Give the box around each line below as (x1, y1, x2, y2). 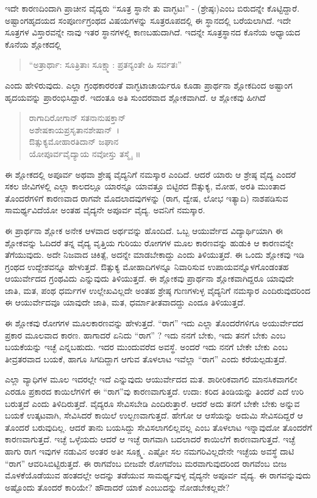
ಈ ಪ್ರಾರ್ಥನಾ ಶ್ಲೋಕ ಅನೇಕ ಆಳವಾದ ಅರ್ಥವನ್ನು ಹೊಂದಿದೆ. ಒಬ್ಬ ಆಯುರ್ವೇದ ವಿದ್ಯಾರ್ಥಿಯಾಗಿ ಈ (5, 224, 283, 236)
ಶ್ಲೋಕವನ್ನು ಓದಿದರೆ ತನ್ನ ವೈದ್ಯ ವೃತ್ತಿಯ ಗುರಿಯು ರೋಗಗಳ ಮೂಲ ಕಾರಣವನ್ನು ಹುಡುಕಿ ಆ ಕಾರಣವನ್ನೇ (5, 236, 294, 249)
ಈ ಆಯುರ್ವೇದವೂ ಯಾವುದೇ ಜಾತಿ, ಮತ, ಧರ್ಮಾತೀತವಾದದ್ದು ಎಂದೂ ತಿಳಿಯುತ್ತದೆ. (5, 296, 246, 309)
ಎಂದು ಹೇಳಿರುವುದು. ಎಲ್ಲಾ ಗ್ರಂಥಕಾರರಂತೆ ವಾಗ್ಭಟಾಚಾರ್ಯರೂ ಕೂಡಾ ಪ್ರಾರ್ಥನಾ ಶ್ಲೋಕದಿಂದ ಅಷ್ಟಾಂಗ (5, 78, 293, 91)
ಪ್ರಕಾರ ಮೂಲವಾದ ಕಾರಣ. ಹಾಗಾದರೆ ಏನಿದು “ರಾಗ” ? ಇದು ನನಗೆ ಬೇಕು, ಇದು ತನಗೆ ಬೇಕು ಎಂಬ (5, 328, 286, 341)
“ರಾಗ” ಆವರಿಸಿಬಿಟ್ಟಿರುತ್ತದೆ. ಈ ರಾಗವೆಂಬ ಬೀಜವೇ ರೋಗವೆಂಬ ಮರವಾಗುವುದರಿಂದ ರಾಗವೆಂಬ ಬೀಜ (5, 456, 287, 469)
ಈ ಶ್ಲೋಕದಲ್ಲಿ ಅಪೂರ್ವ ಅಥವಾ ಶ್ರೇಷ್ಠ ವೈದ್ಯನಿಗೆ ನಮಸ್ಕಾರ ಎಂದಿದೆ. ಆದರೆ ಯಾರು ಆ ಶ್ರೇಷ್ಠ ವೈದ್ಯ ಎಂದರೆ (5, 167, 296, 180)
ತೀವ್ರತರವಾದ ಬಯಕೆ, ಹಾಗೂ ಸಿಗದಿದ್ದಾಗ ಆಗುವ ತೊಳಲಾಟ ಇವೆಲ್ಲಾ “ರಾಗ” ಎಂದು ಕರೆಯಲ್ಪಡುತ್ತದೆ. (5, 352, 287, 365)
